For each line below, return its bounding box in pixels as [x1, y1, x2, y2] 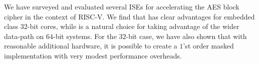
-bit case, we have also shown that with [126, 30, 247, 41]
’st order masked [183, 40, 234, 51]
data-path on [4, 30, 44, 41]
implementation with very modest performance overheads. [4, 50, 182, 60]
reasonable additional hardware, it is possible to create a [4, 40, 177, 51]
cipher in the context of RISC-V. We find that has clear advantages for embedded [4, 11, 255, 21]
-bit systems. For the [53, 30, 117, 41]
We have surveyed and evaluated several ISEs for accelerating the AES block [4, 1, 239, 11]
